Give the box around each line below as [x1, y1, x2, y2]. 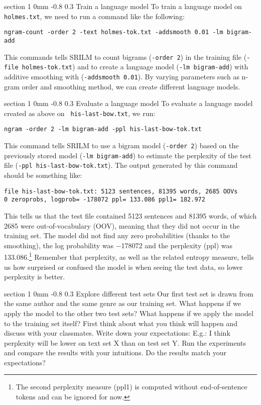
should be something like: [4, 170, 82, 180]
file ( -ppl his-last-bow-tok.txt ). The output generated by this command [4, 160, 238, 170]
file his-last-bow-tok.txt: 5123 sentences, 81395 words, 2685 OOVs [4, 187, 238, 195]
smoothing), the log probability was [4, 240, 113, 250]
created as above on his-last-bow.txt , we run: [4, 108, 156, 118]
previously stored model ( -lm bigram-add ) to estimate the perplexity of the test [4, 150, 251, 160]
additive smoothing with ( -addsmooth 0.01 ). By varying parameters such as [4, 71, 239, 81]
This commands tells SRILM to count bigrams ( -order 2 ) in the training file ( [4, 51, 247, 62]
